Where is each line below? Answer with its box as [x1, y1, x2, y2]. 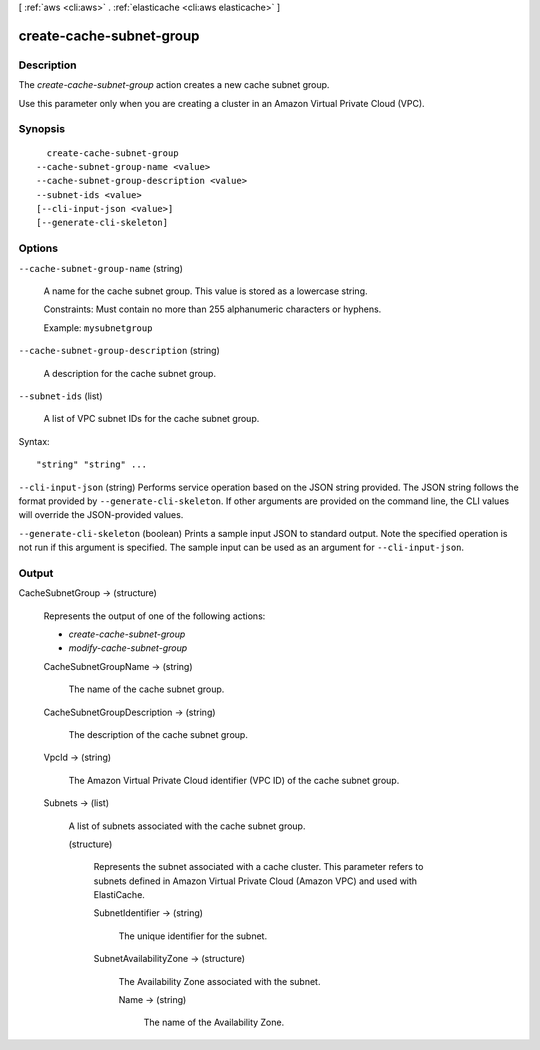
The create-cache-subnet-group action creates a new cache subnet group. [18, 79, 330, 91]
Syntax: [18, 435, 50, 447]
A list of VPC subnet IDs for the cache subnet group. [43, 413, 260, 425]
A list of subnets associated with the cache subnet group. [68, 820, 306, 832]
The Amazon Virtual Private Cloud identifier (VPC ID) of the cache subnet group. [68, 774, 400, 786]
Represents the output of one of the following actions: [43, 610, 266, 622]
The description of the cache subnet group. [68, 728, 249, 740]
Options [18, 241, 59, 255]
